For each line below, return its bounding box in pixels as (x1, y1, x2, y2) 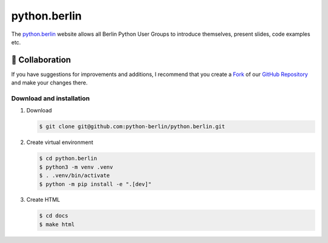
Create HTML (26, 196, 60, 204)
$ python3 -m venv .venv (39, 163, 114, 170)
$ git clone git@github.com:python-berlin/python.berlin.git (39, 123, 225, 130)
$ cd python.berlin (39, 155, 97, 162)
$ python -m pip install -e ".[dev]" (39, 180, 152, 188)
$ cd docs (39, 213, 69, 219)
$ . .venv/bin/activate (39, 172, 111, 179)
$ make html (39, 221, 75, 228)
